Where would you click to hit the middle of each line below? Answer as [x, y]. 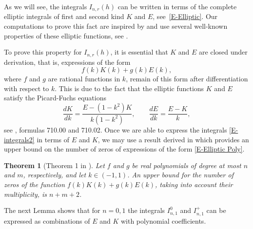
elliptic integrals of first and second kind [64, 16]
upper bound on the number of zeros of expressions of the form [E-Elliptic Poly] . [124, 149]
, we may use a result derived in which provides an [173, 139]
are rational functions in [84, 79]
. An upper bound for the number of [180, 175]
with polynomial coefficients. [163, 220]
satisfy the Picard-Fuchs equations [55, 98]
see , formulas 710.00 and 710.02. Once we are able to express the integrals [116, 129]
